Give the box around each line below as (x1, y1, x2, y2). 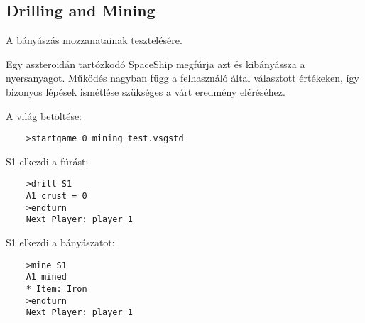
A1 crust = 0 (26, 191, 87, 202)
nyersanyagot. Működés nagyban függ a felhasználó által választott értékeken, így (6, 70, 359, 85)
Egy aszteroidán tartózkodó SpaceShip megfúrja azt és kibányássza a (6, 56, 305, 71)
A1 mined (26, 272, 67, 283)
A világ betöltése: (6, 108, 82, 123)
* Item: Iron (26, 283, 87, 294)
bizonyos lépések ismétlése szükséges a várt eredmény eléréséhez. (6, 84, 285, 99)
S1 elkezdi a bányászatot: (6, 235, 115, 250)
